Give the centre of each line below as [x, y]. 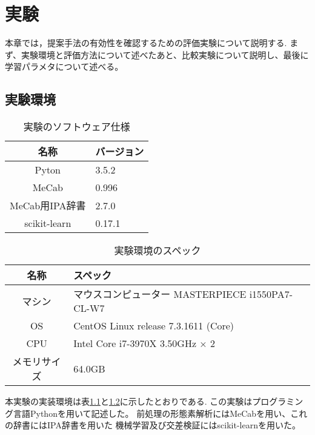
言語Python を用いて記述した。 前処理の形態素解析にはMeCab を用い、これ [160, 413]
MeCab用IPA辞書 [48, 206]
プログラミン [278, 401]
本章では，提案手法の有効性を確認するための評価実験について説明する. [146, 43]
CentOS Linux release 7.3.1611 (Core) [154, 326]
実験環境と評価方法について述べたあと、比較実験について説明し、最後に [165, 54]
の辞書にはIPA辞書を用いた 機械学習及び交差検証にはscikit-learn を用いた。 [153, 425]
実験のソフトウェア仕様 [77, 127]
